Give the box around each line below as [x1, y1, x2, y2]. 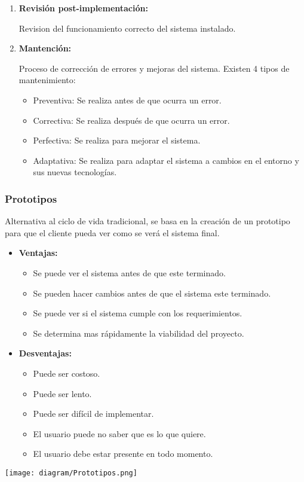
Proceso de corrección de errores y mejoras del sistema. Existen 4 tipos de [19, 62, 290, 74]
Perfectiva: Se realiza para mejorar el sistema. [33, 134, 201, 147]
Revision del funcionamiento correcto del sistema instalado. [19, 22, 236, 34]
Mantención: [19, 42, 72, 54]
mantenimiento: [19, 74, 76, 86]
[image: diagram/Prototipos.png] [5, 468, 137, 477]
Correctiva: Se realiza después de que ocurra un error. [33, 114, 230, 126]
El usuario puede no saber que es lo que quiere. [33, 427, 206, 440]
